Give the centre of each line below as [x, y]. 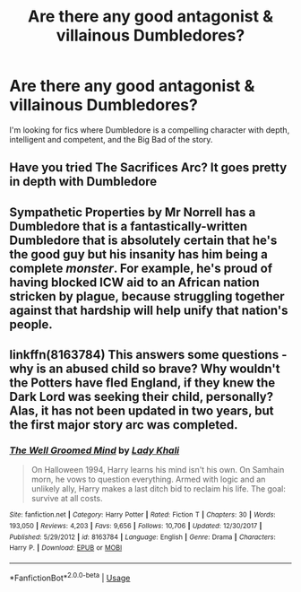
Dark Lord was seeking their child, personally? [142, 397]
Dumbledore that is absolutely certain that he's [143, 240]
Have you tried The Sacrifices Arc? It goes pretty [148, 168]
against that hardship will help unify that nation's [149, 310]
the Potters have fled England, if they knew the [142, 383]
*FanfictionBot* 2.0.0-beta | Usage [70, 577]
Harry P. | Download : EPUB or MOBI [66, 548]
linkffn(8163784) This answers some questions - [148, 355]
